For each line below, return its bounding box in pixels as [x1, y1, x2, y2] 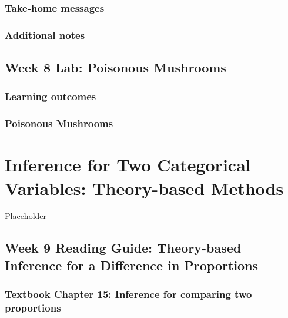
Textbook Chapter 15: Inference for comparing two [5, 287, 252, 302]
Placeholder [5, 210, 47, 222]
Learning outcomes [5, 89, 96, 104]
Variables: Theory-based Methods [5, 175, 284, 200]
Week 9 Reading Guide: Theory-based [5, 238, 242, 257]
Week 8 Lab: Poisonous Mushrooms [5, 58, 226, 77]
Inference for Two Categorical [5, 153, 251, 177]
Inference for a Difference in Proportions [5, 256, 259, 274]
